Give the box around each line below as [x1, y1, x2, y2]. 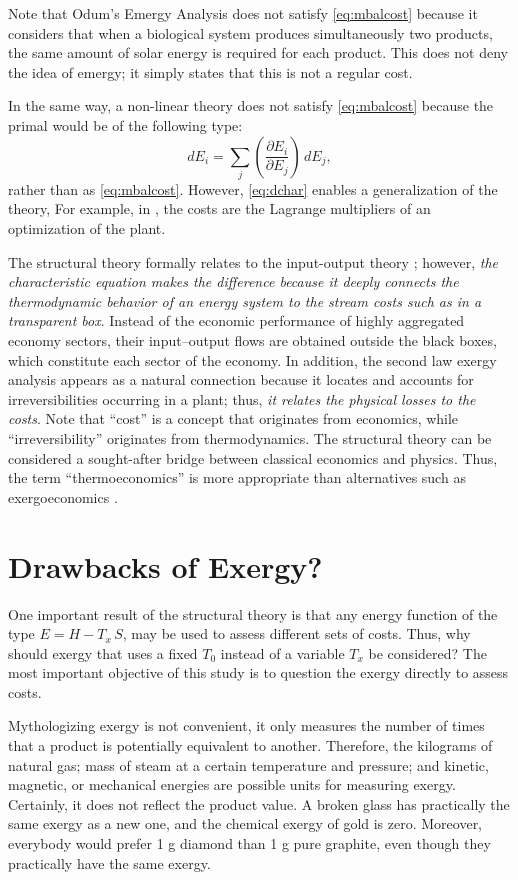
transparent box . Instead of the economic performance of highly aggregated [8, 310, 465, 331]
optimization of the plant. [8, 218, 166, 239]
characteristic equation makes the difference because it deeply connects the [8, 271, 459, 292]
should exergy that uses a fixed [8, 642, 198, 663]
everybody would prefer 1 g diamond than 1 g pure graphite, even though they [8, 833, 491, 854]
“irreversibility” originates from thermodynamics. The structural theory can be [8, 428, 492, 449]
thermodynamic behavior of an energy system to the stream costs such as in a [8, 290, 482, 311]
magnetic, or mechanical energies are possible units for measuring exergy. [8, 774, 456, 795]
